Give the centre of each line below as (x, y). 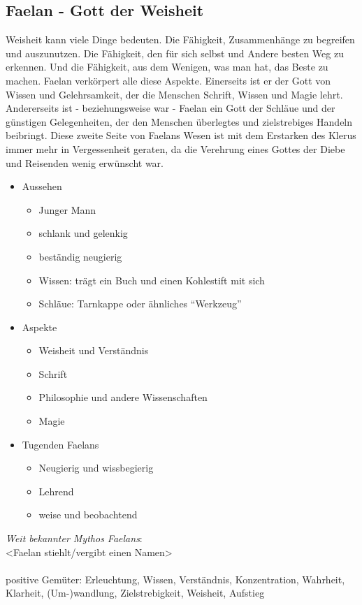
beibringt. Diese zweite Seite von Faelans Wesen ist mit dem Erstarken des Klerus (181, 135)
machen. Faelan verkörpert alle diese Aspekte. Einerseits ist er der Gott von (168, 80)
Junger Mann (67, 209)
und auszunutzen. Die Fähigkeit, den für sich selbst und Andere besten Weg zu (175, 53)
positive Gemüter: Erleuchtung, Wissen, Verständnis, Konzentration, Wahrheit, (175, 579)
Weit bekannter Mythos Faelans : (74, 538)
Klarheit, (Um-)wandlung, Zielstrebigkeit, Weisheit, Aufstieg (135, 593)
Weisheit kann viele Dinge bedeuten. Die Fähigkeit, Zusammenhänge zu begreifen (180, 39)
